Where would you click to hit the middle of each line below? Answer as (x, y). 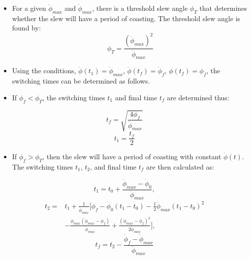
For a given (29, 8)
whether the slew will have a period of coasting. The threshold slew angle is (126, 18)
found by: (26, 28)
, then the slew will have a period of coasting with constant (132, 157)
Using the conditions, (44, 71)
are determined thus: (198, 97)
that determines (223, 8)
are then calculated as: (180, 166)
